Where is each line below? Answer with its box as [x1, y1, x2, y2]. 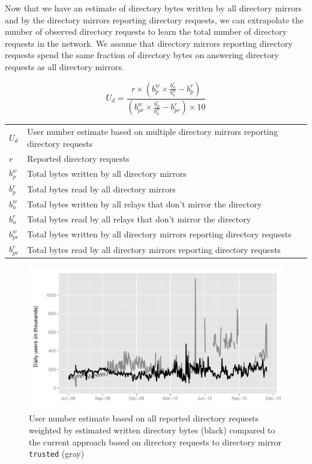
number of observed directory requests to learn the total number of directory [5, 25, 287, 38]
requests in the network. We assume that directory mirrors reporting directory [5, 37, 293, 49]
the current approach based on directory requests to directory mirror [29, 435, 282, 448]
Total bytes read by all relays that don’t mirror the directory [27, 212, 251, 225]
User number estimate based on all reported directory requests [29, 412, 259, 424]
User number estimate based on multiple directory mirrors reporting [27, 125, 278, 138]
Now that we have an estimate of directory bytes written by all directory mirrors [5, 2, 302, 14]
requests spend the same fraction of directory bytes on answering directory [5, 49, 279, 61]
